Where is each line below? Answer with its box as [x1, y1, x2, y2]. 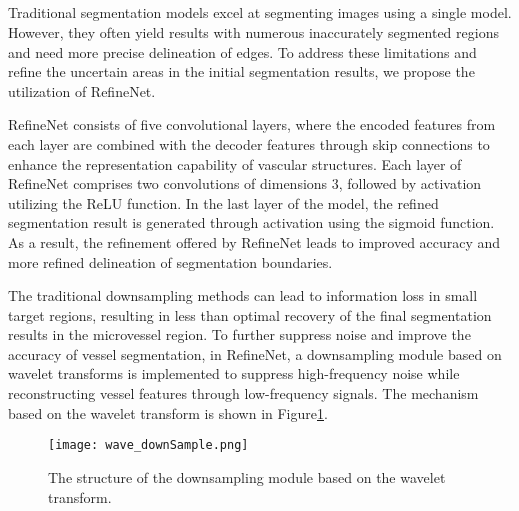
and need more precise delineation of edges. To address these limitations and [8, 41, 477, 62]
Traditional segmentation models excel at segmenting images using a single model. [8, 2, 512, 23]
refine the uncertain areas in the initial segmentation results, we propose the [8, 61, 475, 82]
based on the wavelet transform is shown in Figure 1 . [8, 402, 328, 423]
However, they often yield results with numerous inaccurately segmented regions [8, 21, 499, 42]
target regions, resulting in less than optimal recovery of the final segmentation [8, 304, 492, 325]
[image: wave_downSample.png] [48, 438, 249, 453]
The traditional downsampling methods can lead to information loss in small [8, 285, 478, 306]
